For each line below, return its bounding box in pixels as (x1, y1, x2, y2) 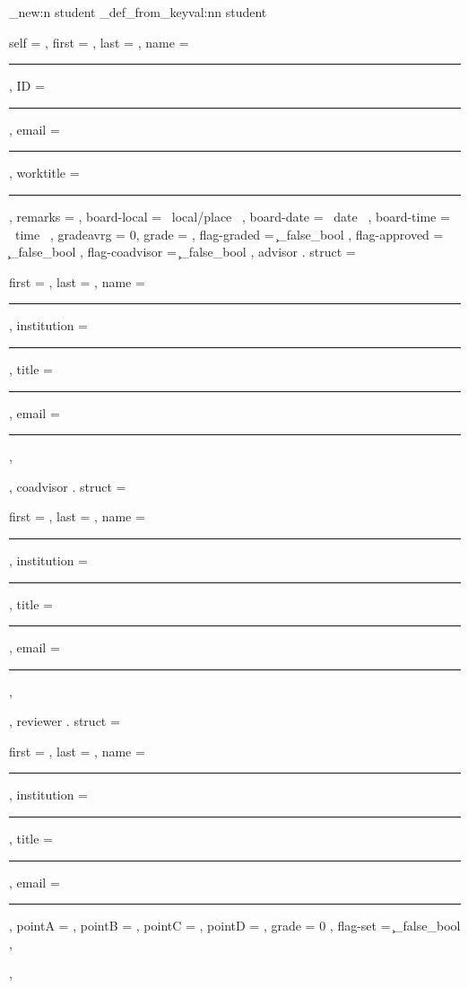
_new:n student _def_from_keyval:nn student (9, 3, 267, 21)
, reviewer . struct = (9, 712, 120, 730)
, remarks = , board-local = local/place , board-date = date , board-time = (9, 206, 450, 225)
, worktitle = (9, 163, 80, 182)
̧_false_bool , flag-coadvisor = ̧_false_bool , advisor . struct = (9, 242, 356, 261)
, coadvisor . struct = (9, 477, 126, 495)
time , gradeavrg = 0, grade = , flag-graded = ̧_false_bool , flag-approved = (14, 224, 444, 243)
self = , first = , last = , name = (9, 32, 189, 51)
